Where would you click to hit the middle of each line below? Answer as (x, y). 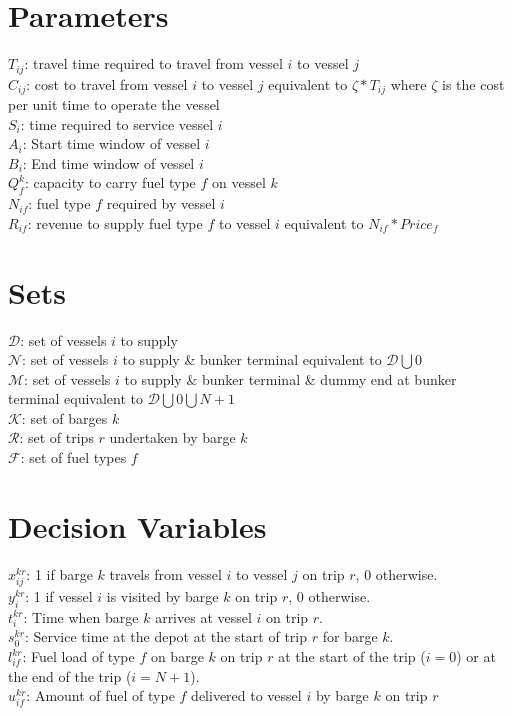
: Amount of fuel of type (100, 695)
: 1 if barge (59, 573)
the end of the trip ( (70, 675)
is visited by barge (162, 595)
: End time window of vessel (108, 162)
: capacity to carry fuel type (110, 182)
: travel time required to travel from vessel (153, 63)
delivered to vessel (246, 695)
